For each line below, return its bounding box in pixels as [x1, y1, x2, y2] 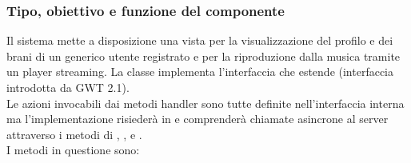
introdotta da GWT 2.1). [6, 79, 130, 95]
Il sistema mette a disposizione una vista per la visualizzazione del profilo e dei [6, 32, 393, 49]
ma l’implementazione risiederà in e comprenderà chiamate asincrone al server [6, 110, 389, 127]
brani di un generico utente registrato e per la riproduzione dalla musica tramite [6, 47, 401, 64]
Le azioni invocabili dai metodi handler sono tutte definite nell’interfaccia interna [6, 94, 405, 111]
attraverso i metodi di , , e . [6, 125, 142, 142]
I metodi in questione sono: [6, 141, 140, 158]
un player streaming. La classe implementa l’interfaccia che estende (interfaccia [6, 63, 393, 80]
